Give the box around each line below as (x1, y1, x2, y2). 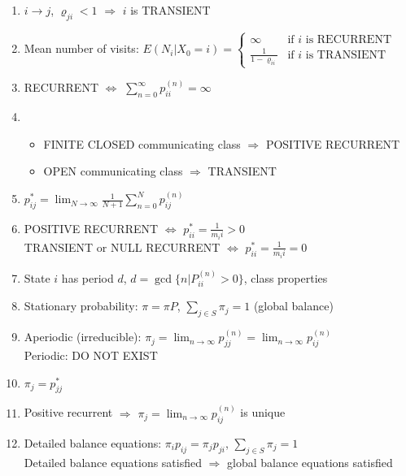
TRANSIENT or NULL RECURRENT (24, 238, 220, 255)
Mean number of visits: (24, 40, 139, 57)
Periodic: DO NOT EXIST (24, 347, 158, 364)
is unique (240, 404, 286, 421)
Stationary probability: (24, 297, 138, 314)
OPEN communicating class (43, 162, 183, 180)
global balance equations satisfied (227, 453, 393, 470)
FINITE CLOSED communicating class (43, 135, 241, 152)
